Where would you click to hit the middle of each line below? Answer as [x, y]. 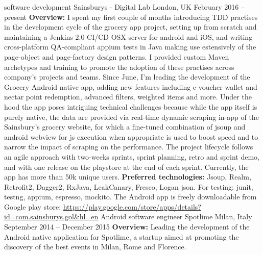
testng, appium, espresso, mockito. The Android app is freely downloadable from [130, 197]
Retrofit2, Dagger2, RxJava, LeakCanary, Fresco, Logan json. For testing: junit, [129, 186]
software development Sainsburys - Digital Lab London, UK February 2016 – [125, 7]
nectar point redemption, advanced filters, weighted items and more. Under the [128, 97]
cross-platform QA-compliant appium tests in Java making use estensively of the [130, 47]
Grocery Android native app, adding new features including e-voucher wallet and [131, 86]
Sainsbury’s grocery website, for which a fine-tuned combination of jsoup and [125, 127]
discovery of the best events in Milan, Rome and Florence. [95, 247]
